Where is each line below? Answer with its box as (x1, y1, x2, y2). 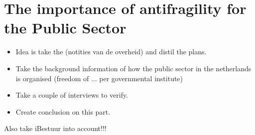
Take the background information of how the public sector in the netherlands (15, 63, 252, 73)
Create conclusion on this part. (15, 106, 111, 117)
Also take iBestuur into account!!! (4, 123, 107, 134)
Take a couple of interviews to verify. (15, 90, 128, 100)
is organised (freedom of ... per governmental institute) (15, 73, 183, 83)
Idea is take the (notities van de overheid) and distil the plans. (15, 46, 207, 57)
